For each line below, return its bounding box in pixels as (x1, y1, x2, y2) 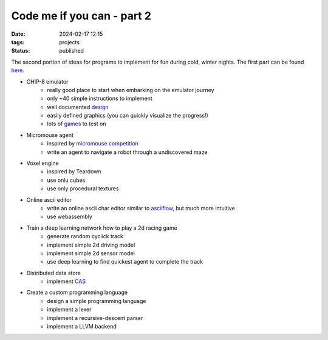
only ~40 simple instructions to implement (47, 95, 153, 102)
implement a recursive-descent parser (47, 314, 143, 321)
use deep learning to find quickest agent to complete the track (47, 258, 203, 265)
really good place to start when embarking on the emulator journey (47, 86, 214, 93)
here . (11, 67, 24, 74)
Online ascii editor (26, 196, 72, 203)
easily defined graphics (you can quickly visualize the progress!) (47, 112, 209, 119)
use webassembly (47, 213, 92, 221)
